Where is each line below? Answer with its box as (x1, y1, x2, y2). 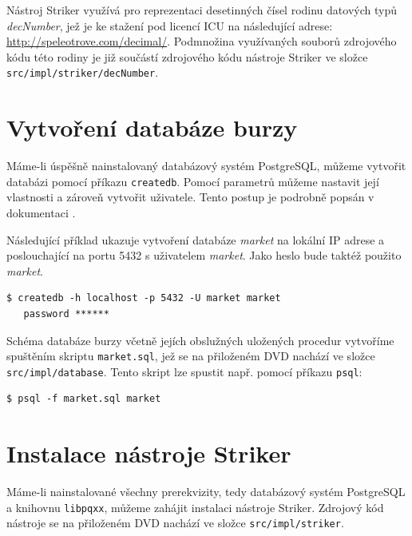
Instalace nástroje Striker (6, 437, 291, 470)
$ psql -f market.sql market (6, 393, 161, 405)
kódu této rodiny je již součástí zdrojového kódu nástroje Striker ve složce (6, 48, 368, 65)
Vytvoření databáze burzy (6, 111, 298, 144)
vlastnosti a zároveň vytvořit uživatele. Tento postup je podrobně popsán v (6, 189, 374, 205)
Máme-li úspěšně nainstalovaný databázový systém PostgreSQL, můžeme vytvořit (6, 157, 406, 174)
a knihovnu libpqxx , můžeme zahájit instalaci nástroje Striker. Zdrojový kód (6, 498, 384, 515)
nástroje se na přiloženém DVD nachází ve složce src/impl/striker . (6, 514, 344, 531)
